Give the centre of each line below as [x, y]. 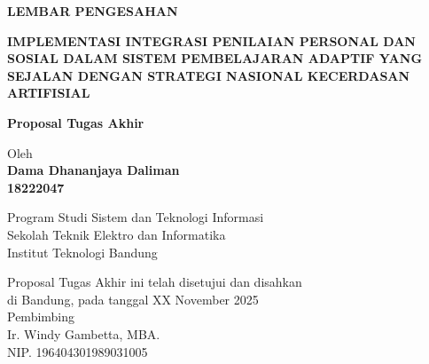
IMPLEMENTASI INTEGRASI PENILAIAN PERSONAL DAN [211, 40]
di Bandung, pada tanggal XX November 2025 [133, 299]
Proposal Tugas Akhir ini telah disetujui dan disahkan [155, 282]
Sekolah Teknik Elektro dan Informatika [117, 234]
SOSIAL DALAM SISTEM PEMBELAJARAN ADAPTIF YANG [215, 58]
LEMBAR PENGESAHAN [93, 11]
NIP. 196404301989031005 [78, 351]
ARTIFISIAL [49, 93]
